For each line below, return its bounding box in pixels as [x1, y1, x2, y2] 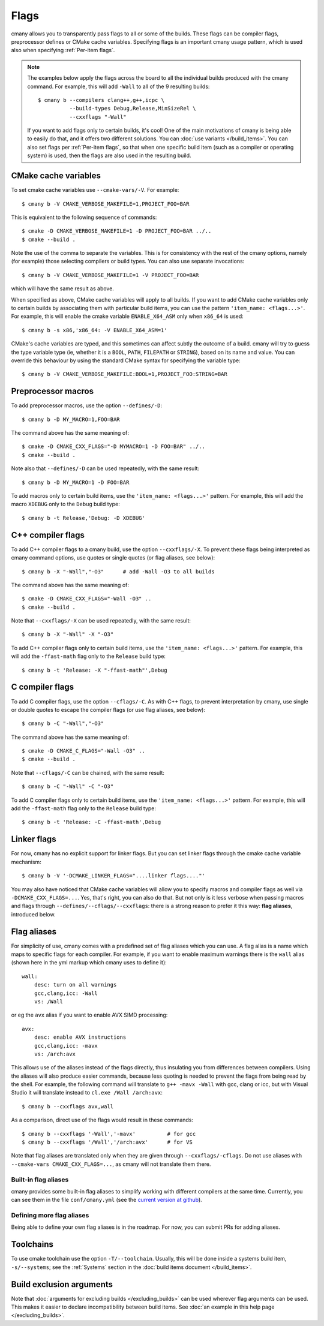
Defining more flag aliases [11, 1211, 89, 1220]
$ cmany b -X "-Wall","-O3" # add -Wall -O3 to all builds [22, 568, 215, 575]
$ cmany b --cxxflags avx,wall [22, 1103, 114, 1109]
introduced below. [11, 910, 56, 918]
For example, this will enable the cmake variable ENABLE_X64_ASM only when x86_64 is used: [11, 312, 244, 320]
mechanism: [11, 858, 41, 865]
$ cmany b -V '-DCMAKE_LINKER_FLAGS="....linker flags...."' [22, 873, 205, 879]
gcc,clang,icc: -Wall [34, 990, 98, 997]
